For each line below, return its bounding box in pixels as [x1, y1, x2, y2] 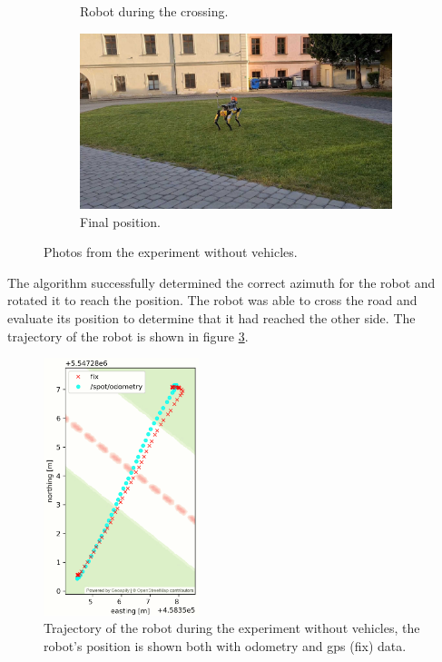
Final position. [80, 212, 161, 231]
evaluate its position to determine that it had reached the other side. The [7, 309, 416, 328]
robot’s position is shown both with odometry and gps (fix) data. [44, 636, 407, 655]
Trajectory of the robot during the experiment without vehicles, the [44, 618, 420, 637]
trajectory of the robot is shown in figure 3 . [7, 326, 249, 345]
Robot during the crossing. [80, 2, 229, 20]
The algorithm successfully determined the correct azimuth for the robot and [7, 272, 436, 291]
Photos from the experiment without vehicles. [44, 242, 298, 262]
